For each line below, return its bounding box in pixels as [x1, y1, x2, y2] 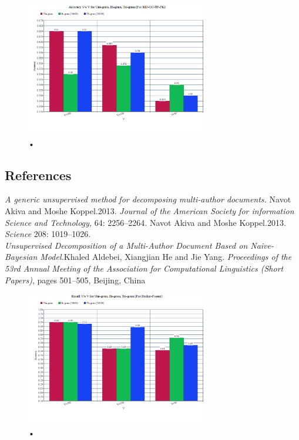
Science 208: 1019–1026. [5, 228, 91, 240]
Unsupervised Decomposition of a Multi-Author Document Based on [5, 239, 248, 251]
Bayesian [5, 251, 38, 263]
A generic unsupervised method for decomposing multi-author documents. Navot [5, 193, 291, 205]
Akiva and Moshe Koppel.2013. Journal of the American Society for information [5, 205, 294, 217]
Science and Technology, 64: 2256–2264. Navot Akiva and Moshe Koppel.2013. [5, 216, 286, 228]
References [5, 165, 72, 184]
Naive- [250, 239, 274, 251]
